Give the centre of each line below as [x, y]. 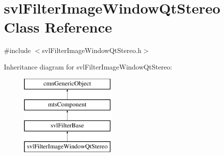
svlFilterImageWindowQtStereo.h [92, 50]
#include [17, 50]
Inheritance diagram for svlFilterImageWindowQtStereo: [88, 66]
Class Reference [58, 27]
